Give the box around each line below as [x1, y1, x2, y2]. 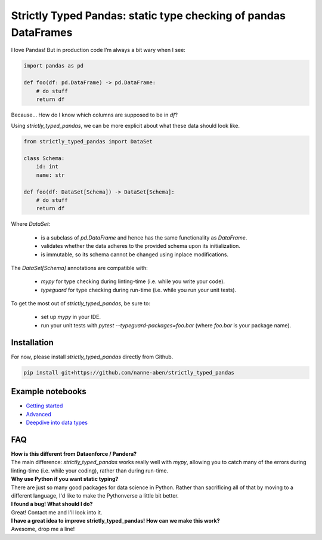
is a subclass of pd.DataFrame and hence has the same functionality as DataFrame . [41, 234, 247, 241]
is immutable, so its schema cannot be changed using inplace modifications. [41, 251, 229, 258]
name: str [36, 171, 65, 179]
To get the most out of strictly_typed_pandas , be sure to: [11, 300, 150, 307]
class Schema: [23, 155, 65, 162]
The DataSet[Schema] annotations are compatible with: [11, 264, 148, 271]
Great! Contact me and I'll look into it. [11, 508, 103, 516]
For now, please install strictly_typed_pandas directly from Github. [11, 353, 174, 360]
